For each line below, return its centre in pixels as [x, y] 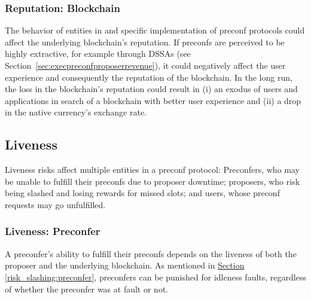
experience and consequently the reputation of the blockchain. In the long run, [149, 77]
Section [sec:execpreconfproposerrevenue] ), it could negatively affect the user [145, 65]
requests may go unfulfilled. [55, 204]
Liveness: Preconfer [53, 231]
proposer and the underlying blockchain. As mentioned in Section [125, 265]
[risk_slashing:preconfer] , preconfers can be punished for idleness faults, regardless [155, 277]
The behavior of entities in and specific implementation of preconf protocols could [155, 30]
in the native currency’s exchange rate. [76, 112]
